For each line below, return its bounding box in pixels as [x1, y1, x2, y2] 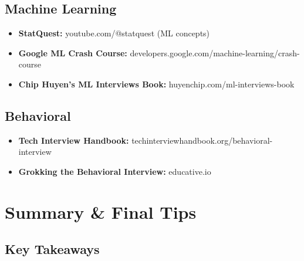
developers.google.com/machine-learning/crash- [130, 46, 300, 59]
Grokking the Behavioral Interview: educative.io [18, 165, 211, 177]
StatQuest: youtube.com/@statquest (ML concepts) [18, 27, 210, 39]
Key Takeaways [5, 240, 100, 258]
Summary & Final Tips [5, 199, 197, 223]
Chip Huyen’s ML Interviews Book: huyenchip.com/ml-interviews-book [18, 77, 295, 90]
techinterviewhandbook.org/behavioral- [131, 134, 273, 146]
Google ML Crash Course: [18, 46, 127, 59]
